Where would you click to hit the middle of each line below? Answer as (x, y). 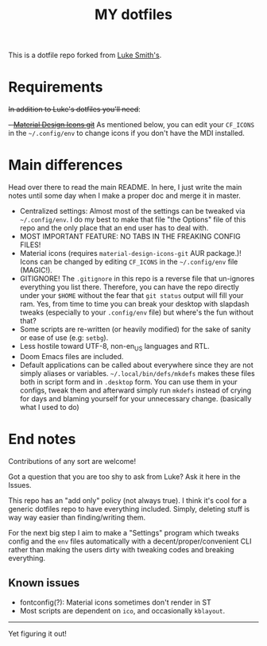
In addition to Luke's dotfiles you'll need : (74, 110)
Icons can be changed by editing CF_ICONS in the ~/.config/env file (129, 262)
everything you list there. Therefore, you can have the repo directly (130, 287)
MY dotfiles (133, 15)
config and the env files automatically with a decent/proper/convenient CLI (130, 541)
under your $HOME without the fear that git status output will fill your (132, 296)
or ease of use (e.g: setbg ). (64, 338)
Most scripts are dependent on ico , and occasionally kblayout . (122, 610)
